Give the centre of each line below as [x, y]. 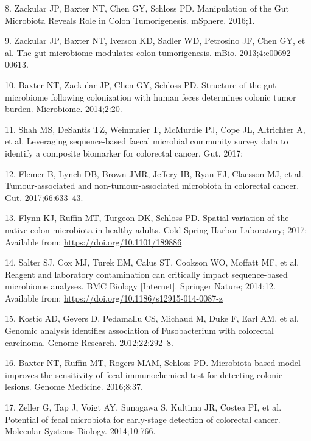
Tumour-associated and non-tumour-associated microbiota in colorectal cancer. [152, 185]
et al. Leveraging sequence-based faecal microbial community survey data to [147, 141]
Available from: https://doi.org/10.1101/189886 [93, 242]
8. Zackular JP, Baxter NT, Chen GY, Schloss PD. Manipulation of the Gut [147, 8]
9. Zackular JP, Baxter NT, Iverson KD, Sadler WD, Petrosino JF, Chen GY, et [155, 41]
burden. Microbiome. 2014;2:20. [64, 109]
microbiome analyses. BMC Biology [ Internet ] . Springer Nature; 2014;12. [140, 286]
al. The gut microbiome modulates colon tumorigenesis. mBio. [121, 52]
